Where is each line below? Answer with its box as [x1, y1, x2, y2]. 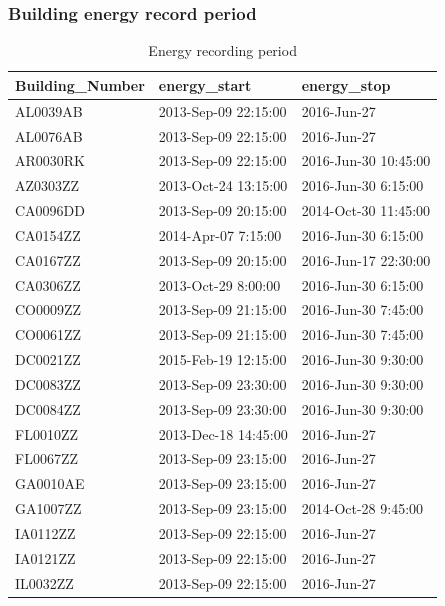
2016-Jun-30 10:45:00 [301, 150, 431, 171]
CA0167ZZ [15, 249, 81, 270]
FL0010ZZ [15, 423, 78, 444]
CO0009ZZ [15, 299, 82, 320]
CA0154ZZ [15, 224, 81, 245]
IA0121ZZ [15, 547, 76, 568]
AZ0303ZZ [15, 175, 80, 196]
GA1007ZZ [15, 498, 82, 519]
